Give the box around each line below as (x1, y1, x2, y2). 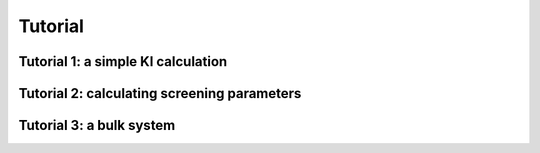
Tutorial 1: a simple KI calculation (18, 53, 228, 70)
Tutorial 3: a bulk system (18, 117, 176, 134)
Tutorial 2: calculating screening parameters (18, 85, 302, 102)
